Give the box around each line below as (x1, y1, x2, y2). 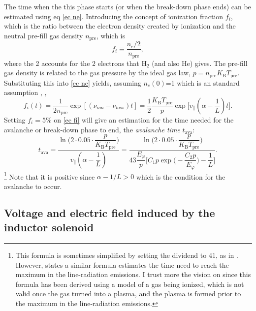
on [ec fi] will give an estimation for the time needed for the (54, 115, 234, 125)
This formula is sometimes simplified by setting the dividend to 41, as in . (15, 249, 238, 260)
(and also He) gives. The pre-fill (152, 58, 248, 68)
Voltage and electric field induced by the (4, 205, 215, 220)
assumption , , (4, 87, 47, 97)
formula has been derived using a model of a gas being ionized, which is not (15, 279, 244, 289)
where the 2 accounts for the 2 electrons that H (4, 58, 147, 68)
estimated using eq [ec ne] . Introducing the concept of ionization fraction (4, 11, 224, 21)
